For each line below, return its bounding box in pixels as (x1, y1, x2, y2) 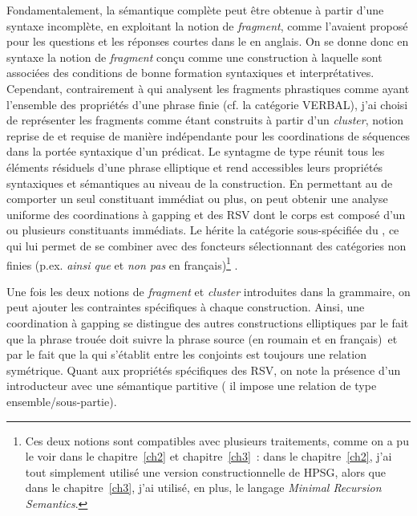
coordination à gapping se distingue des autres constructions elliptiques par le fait (6, 314, 409, 331)
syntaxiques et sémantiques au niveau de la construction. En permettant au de (6, 174, 393, 191)
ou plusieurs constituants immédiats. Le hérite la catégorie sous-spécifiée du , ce (6, 221, 399, 238)
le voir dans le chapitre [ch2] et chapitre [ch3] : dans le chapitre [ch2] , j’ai (25, 448, 392, 465)
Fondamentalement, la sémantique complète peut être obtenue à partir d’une (6, 2, 384, 18)
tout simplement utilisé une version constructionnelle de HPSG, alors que (25, 463, 386, 480)
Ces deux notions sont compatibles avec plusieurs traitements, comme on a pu (25, 432, 409, 449)
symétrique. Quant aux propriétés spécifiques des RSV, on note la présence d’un (6, 361, 401, 378)
